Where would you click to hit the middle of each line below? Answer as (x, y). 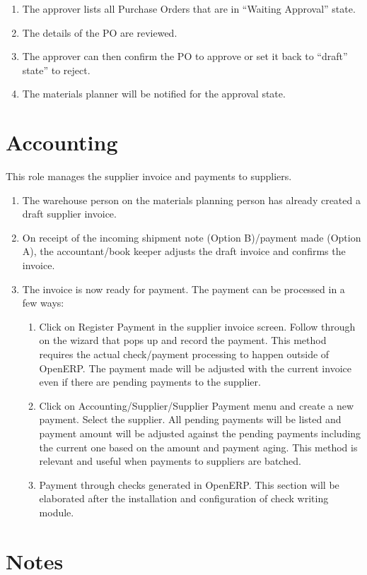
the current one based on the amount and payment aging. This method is (198, 447)
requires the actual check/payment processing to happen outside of (184, 354)
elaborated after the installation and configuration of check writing (184, 498)
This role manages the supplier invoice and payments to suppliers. (149, 176)
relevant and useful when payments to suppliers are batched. (170, 461)
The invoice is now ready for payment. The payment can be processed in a (183, 289)
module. (57, 512)
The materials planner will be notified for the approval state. (154, 94)
